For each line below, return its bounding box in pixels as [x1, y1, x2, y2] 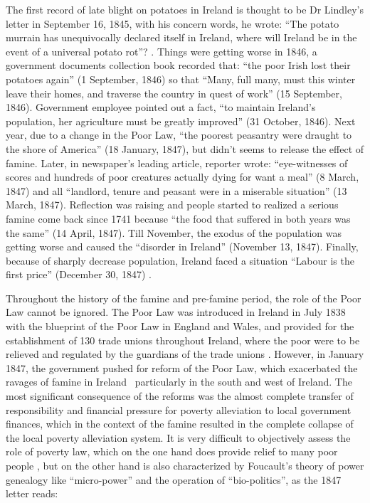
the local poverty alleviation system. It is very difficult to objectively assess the [6, 430, 351, 445]
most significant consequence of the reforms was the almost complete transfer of [6, 388, 354, 403]
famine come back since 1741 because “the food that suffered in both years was [6, 211, 351, 226]
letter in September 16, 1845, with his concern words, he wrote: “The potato [6, 16, 339, 31]
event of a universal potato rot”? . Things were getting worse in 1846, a [6, 43, 317, 58]
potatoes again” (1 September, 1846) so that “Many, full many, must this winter [6, 71, 356, 86]
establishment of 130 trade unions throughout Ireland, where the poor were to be [6, 332, 360, 347]
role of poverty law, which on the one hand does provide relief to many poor [6, 444, 338, 459]
